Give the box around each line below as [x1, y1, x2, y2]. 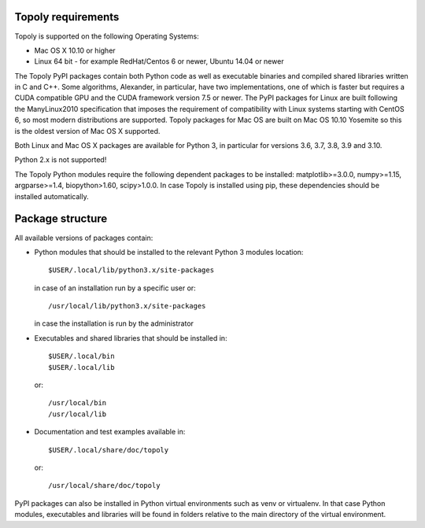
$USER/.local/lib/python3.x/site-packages [48, 266, 215, 275]
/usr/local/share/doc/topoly [48, 481, 161, 490]
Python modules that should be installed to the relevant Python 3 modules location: [34, 247, 304, 257]
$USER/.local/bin [48, 352, 115, 361]
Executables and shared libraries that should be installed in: [34, 333, 227, 342]
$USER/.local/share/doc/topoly [48, 445, 169, 454]
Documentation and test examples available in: [34, 427, 186, 437]
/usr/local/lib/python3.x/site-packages [48, 301, 206, 311]
